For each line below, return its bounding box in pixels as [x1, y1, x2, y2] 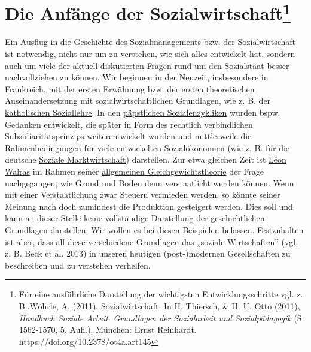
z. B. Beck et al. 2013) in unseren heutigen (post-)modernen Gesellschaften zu [5, 247, 291, 260]
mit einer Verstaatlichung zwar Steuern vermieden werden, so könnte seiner [5, 188, 280, 201]
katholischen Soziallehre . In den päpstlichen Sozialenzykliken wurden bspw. [5, 106, 280, 119]
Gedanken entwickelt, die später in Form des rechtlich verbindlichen [5, 118, 253, 130]
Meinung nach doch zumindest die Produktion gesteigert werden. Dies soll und [5, 200, 293, 212]
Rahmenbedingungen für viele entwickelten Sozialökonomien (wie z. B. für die [5, 141, 290, 154]
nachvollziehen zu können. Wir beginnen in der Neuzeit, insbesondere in [5, 71, 269, 83]
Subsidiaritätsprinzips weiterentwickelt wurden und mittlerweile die [5, 130, 252, 142]
